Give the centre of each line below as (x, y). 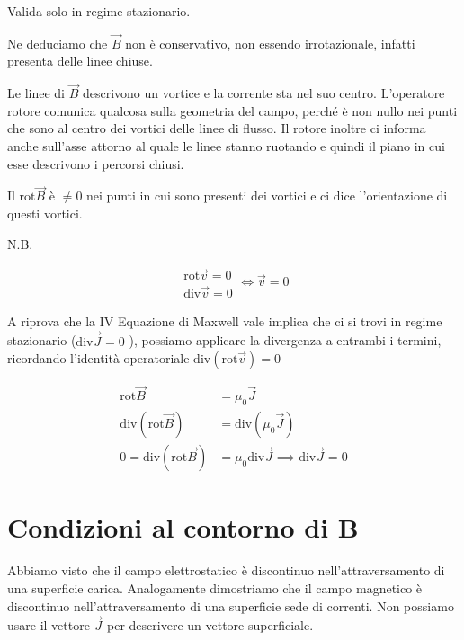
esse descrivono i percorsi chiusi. (96, 163)
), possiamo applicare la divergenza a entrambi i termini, (285, 340)
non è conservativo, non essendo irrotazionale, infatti (270, 43)
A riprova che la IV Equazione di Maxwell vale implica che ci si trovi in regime (225, 320)
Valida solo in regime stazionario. (99, 11)
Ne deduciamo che (58, 43)
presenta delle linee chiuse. (80, 61)
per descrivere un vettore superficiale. (210, 625)
